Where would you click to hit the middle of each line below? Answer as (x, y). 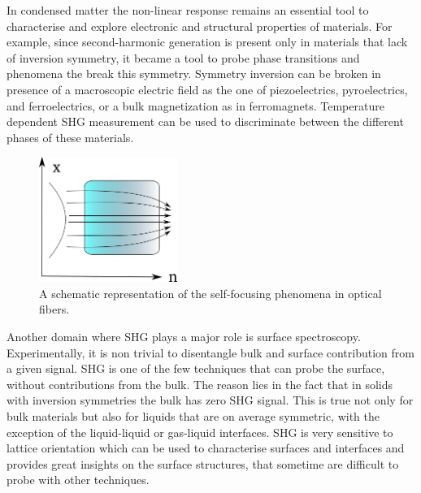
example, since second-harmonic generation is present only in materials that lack (207, 42)
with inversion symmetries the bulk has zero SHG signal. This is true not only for (210, 400)
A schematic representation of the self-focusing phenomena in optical (210, 293)
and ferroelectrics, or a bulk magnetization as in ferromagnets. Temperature (195, 105)
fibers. (54, 309)
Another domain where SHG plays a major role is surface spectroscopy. (184, 337)
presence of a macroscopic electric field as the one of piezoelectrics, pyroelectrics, (207, 89)
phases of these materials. (70, 137)
